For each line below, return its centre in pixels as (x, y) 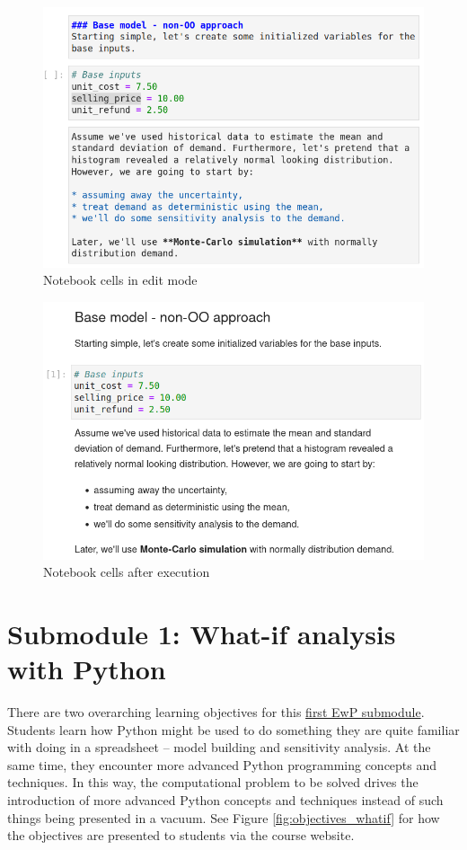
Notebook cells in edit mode (120, 280)
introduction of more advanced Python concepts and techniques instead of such (225, 800)
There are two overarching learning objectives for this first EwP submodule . (216, 712)
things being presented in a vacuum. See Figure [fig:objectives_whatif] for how (224, 817)
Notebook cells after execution (127, 572)
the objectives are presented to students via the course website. (181, 835)
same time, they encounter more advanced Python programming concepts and (222, 764)
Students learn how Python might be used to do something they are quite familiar (233, 729)
